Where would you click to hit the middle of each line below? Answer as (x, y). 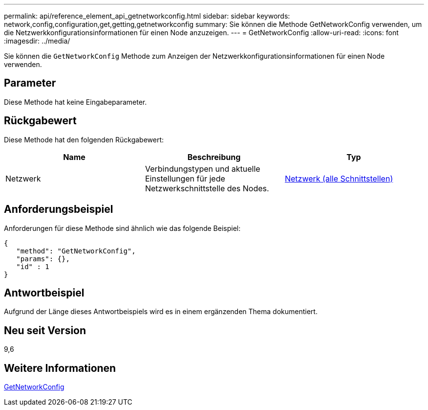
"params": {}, (43, 259)
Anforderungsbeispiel (59, 209)
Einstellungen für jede (185, 178)
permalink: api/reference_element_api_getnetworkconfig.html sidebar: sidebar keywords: (147, 16)
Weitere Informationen (60, 368)
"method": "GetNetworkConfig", (76, 251)
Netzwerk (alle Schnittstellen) (339, 178)
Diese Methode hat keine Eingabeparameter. (75, 102)
